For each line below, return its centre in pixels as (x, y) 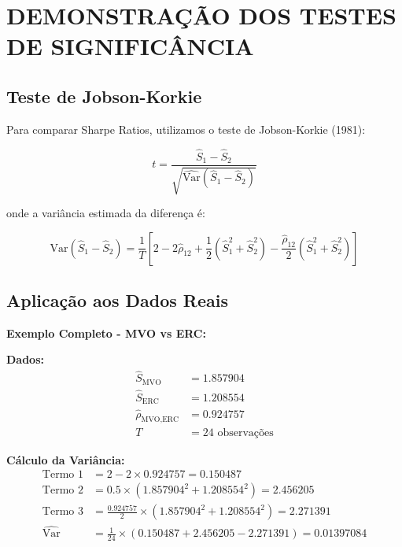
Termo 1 (63, 475)
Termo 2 (63, 491)
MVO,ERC (160, 420)
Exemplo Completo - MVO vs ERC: (106, 333)
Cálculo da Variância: (66, 459)
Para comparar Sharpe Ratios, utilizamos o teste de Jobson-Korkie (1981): (186, 129)
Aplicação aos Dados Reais (118, 300)
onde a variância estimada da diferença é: (106, 213)
